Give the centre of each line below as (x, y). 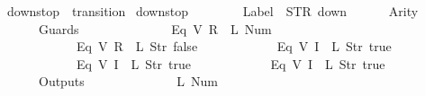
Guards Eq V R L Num (155, 28)
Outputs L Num (128, 81)
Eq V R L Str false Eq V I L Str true (234, 46)
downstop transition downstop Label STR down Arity (212, 11)
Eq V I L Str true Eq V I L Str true (231, 63)
